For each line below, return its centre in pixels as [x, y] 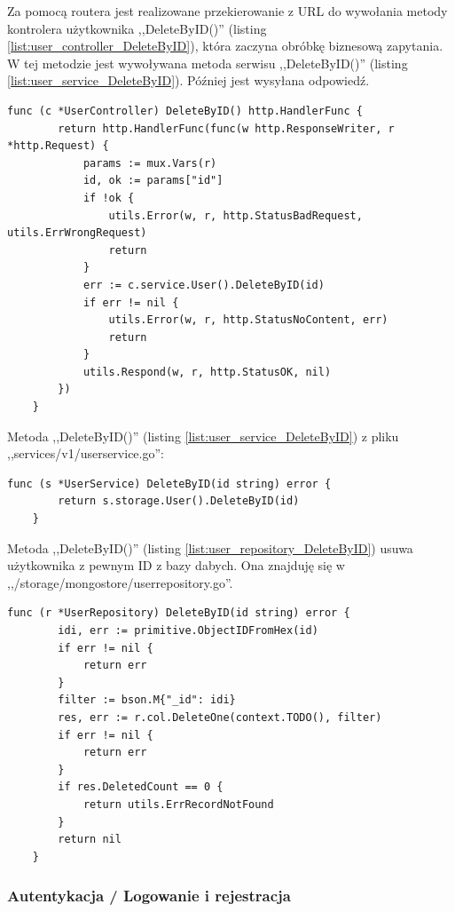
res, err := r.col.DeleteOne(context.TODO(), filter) [220, 717]
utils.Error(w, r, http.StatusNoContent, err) [248, 320]
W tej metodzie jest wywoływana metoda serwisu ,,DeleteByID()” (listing [208, 63]
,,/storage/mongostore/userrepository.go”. [120, 582]
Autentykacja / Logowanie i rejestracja [149, 896]
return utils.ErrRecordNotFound [178, 804]
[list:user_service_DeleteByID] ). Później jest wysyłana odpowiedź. [188, 80]
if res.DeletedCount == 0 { [141, 787]
